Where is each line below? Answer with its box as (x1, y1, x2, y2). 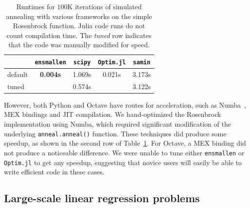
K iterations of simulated (67, 1, 142, 11)
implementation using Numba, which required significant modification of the (4, 119, 231, 129)
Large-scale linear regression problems (4, 190, 200, 206)
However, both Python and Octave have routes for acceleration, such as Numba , (4, 99, 246, 110)
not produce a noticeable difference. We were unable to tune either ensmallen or (4, 147, 245, 157)
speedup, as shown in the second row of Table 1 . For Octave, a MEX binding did (4, 138, 246, 148)
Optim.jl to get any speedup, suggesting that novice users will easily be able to (4, 157, 242, 167)
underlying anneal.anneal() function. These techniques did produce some (4, 128, 227, 138)
